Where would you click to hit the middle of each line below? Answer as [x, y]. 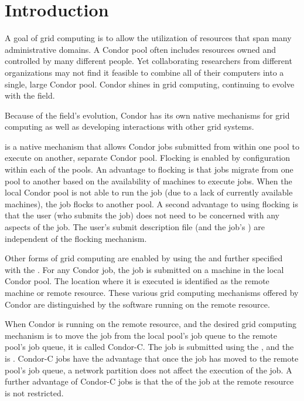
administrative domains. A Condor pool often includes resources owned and [140, 49]
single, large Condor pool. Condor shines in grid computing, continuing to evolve [150, 84]
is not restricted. [34, 392]
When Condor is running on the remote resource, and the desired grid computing [151, 324]
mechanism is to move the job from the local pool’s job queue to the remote [141, 335]
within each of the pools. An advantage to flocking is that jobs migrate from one [149, 169]
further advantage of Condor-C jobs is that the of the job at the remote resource [149, 381]
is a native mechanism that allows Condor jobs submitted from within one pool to [152, 146]
